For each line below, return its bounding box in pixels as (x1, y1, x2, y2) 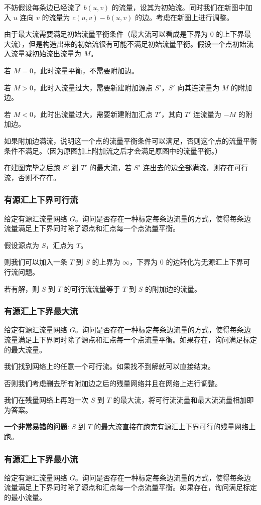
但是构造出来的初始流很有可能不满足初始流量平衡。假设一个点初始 (28, 38, 246, 49)
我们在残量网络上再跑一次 (4, 395, 88, 405)
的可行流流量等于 (64, 283, 120, 294)
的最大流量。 (4, 344, 46, 354)
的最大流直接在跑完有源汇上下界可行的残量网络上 (94, 421, 256, 432)
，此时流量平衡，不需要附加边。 (33, 65, 139, 75)
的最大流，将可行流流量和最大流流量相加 (113, 395, 247, 405)
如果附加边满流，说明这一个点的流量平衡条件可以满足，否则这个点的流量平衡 (4, 135, 257, 146)
